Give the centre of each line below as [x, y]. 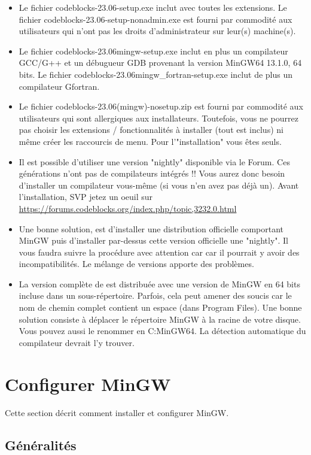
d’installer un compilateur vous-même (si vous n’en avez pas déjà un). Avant [159, 185]
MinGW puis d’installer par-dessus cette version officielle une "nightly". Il [154, 240]
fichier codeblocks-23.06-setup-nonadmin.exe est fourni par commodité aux [155, 19]
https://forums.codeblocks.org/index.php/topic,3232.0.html [128, 208]
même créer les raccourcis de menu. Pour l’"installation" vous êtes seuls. [150, 141]
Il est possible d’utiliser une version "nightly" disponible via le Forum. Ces [154, 161]
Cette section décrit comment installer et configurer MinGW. [117, 412]
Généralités [41, 445]
